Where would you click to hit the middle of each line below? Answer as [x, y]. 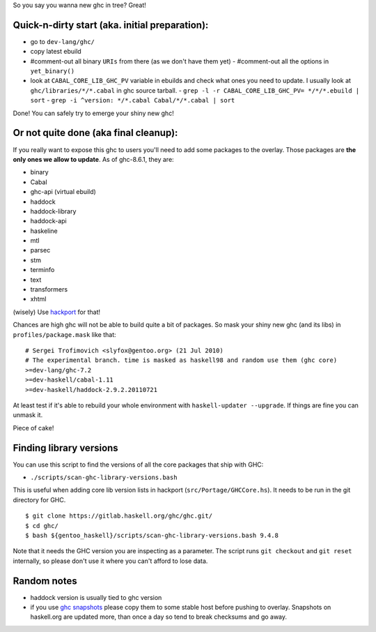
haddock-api [48, 221]
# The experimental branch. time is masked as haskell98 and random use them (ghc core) [181, 360]
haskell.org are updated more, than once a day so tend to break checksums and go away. [159, 617]
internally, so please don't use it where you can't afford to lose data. [110, 561]
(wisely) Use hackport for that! [57, 312]
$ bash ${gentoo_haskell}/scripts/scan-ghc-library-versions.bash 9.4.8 [152, 535]
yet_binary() [53, 71]
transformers [49, 289]
